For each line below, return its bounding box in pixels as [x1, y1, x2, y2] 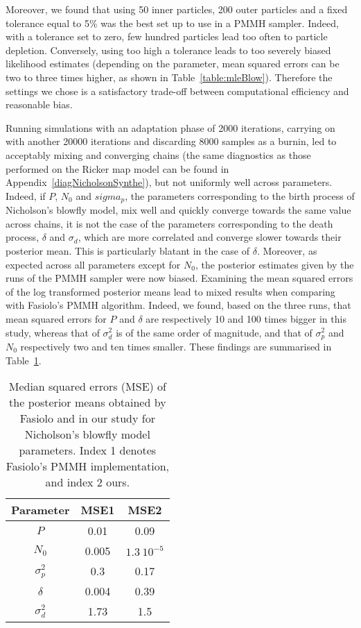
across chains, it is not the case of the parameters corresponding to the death [6, 216, 333, 230]
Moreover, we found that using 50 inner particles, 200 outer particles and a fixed [6, 2, 348, 16]
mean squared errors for [6, 311, 107, 325]
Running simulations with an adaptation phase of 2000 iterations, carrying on [6, 120, 335, 135]
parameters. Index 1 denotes [19, 442, 157, 459]
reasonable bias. [6, 97, 73, 112]
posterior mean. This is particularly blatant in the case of [6, 243, 250, 257]
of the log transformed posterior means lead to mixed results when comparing [6, 284, 335, 298]
